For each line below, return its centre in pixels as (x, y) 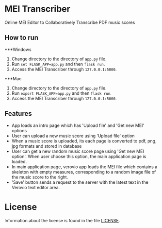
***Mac (13, 78)
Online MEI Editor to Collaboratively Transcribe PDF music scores (70, 22)
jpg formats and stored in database (47, 146)
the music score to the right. (40, 177)
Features (18, 114)
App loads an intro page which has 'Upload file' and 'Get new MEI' (78, 125)
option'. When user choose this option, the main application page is (79, 156)
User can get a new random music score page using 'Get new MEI (78, 151)
